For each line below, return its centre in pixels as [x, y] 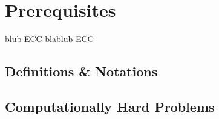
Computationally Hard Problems [110, 106]
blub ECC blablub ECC [49, 39]
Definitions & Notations [81, 71]
